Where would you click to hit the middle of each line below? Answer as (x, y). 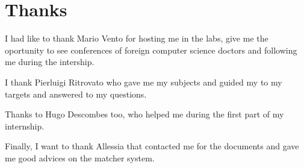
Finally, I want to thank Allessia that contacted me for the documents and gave (152, 146)
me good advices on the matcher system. (80, 157)
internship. (25, 126)
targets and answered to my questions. (76, 94)
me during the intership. (50, 62)
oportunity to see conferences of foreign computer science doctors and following (151, 50)
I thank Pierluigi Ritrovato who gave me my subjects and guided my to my (144, 82)
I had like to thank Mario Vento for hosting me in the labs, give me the (137, 38)
